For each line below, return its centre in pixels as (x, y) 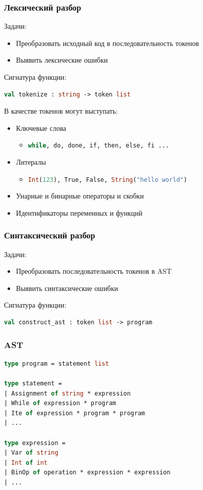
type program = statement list (57, 363)
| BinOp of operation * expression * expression (87, 473)
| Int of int (26, 462)
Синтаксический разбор (50, 235)
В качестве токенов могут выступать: (61, 111)
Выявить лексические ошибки (62, 60)
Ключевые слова (41, 128)
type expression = (35, 443)
